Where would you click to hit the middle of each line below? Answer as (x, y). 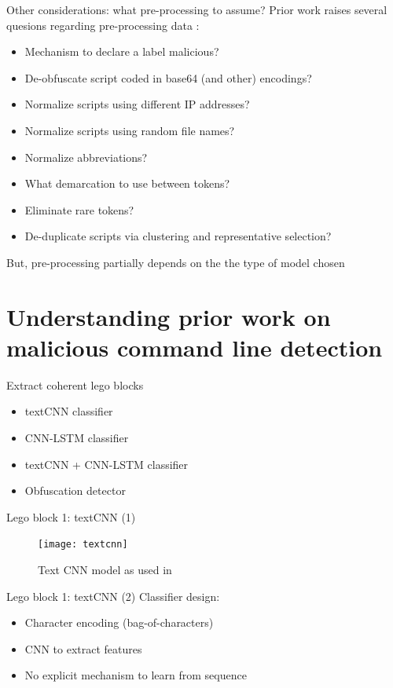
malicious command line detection (195, 347)
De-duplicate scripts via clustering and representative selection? (178, 236)
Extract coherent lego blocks (75, 384)
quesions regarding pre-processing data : (103, 25)
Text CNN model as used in (105, 570)
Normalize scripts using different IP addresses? (137, 104)
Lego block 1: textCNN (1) (71, 516)
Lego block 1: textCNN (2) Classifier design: (113, 596)
